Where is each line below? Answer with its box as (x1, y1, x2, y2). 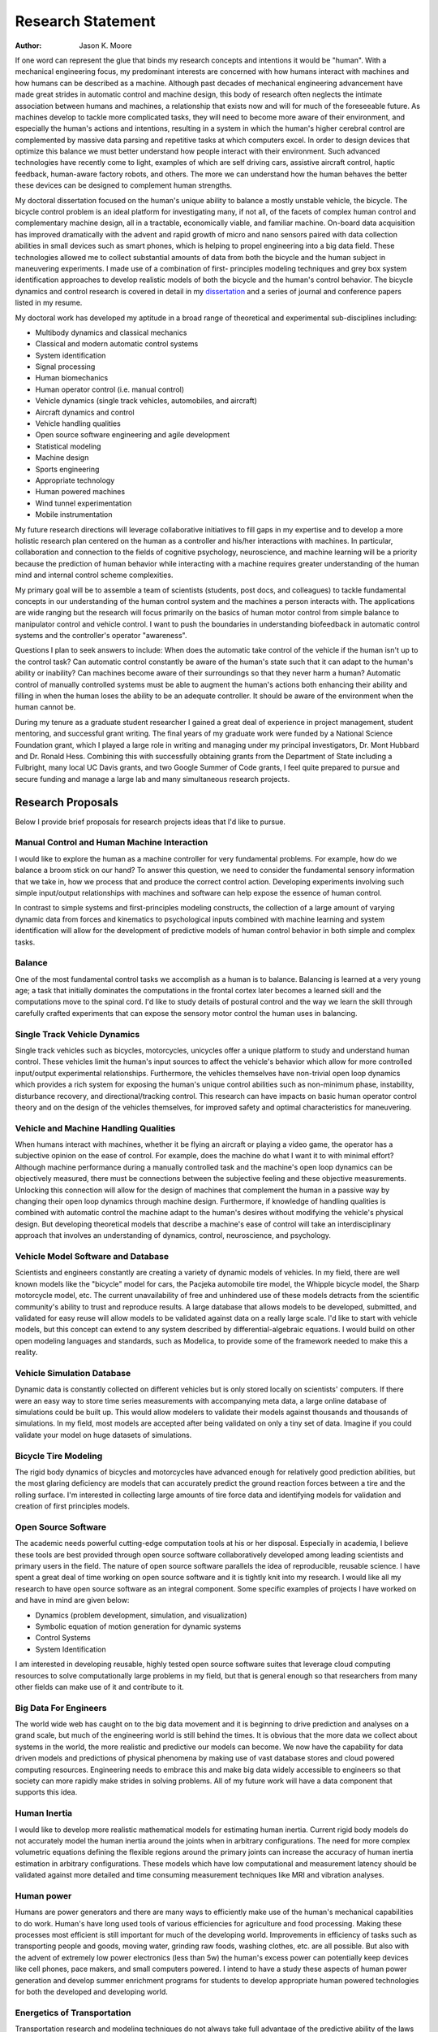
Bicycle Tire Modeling (15, 1450, 103, 1461)
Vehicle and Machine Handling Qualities (15, 1122, 176, 1134)
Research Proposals (15, 795, 119, 809)
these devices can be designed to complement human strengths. (15, 180, 233, 190)
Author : (15, 41, 42, 50)
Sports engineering (35, 464, 100, 474)
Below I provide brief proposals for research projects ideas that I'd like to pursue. (15, 817, 286, 827)
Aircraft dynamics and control (35, 407, 135, 417)
